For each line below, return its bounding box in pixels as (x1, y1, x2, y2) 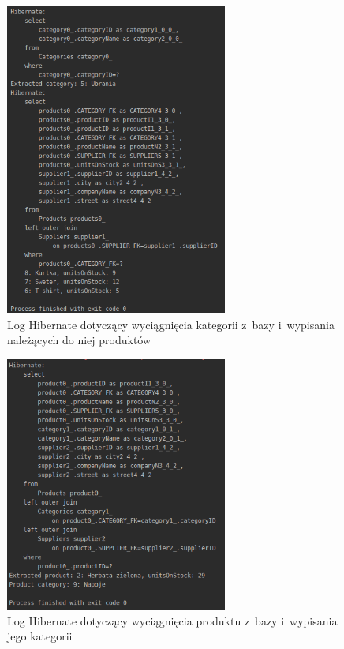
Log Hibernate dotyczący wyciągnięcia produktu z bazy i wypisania (7, 612, 338, 628)
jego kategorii (7, 628, 73, 644)
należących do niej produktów (7, 332, 151, 348)
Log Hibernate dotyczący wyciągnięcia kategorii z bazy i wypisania (7, 316, 335, 332)
